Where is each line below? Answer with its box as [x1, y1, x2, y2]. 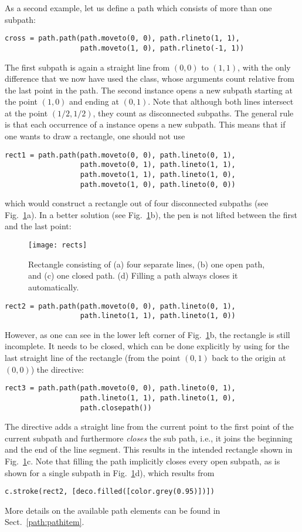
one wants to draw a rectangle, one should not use [5, 130, 185, 142]
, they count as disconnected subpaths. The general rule [93, 106, 294, 119]
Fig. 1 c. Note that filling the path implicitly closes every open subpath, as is [5, 454, 280, 467]
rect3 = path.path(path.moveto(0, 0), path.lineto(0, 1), [5, 384, 236, 393]
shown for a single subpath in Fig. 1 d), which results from [5, 466, 215, 479]
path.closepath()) [80, 403, 152, 412]
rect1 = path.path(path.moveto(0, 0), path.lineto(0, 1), [5, 150, 236, 159]
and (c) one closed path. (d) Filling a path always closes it [28, 269, 238, 282]
